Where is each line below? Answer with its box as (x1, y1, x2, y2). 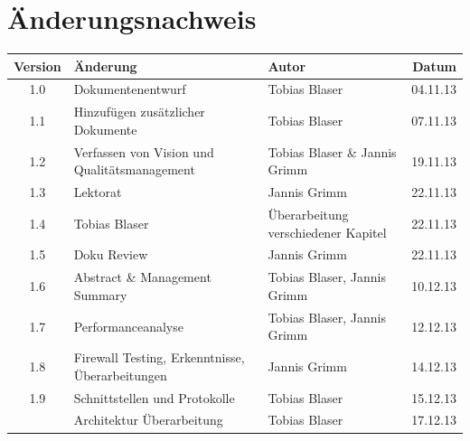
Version (14, 56, 61, 75)
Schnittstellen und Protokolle (73, 388, 235, 407)
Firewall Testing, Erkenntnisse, (73, 348, 245, 367)
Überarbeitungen (73, 365, 167, 384)
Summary (73, 285, 127, 304)
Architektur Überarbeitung (73, 410, 223, 429)
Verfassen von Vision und (73, 142, 214, 161)
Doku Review (73, 245, 148, 264)
